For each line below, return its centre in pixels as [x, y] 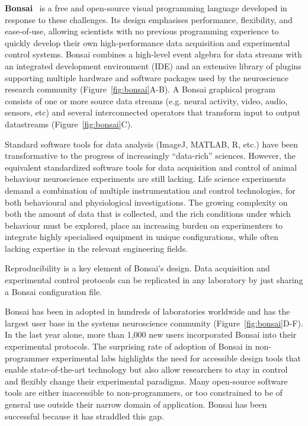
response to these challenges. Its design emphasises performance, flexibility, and [149, 19]
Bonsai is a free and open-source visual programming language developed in [146, 8]
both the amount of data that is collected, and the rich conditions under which [148, 214]
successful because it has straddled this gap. [84, 416]
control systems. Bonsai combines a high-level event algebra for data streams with [153, 54]
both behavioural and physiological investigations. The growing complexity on [146, 202]
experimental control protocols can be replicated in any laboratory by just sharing [154, 280]
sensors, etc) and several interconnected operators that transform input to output [153, 112]
